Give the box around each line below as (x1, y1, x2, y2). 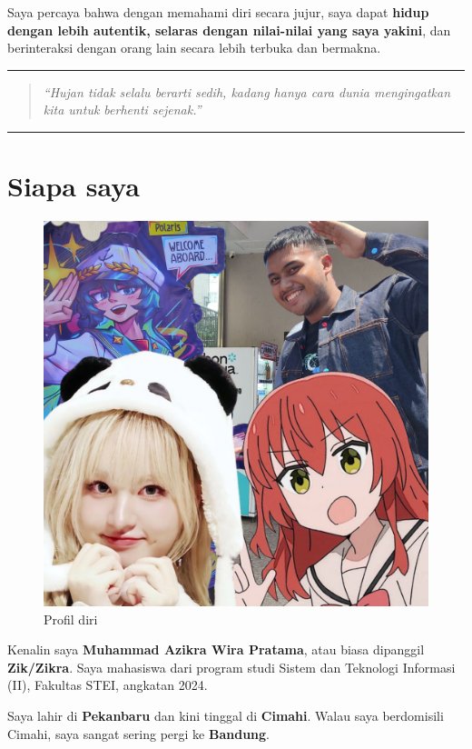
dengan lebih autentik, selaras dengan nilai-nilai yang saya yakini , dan (7, 20, 451, 39)
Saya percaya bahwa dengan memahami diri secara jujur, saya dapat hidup (7, 3, 429, 21)
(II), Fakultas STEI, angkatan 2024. (7, 675, 208, 694)
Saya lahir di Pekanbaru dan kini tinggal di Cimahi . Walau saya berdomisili (7, 706, 444, 725)
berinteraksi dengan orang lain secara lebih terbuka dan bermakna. (7, 38, 381, 57)
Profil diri (44, 609, 98, 628)
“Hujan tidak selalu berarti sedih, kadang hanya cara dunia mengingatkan (43, 82, 451, 101)
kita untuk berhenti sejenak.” (43, 100, 202, 119)
